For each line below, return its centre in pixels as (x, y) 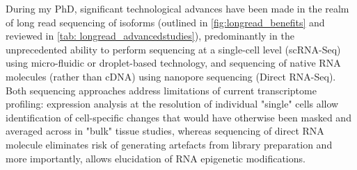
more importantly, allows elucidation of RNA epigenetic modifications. (156, 158)
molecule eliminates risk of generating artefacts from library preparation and (169, 144)
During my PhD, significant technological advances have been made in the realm (177, 8)
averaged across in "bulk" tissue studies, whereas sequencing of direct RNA (165, 131)
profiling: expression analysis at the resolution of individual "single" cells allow (172, 104)
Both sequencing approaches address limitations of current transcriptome (161, 90)
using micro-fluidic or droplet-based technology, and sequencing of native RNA (173, 63)
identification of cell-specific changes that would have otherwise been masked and (178, 117)
